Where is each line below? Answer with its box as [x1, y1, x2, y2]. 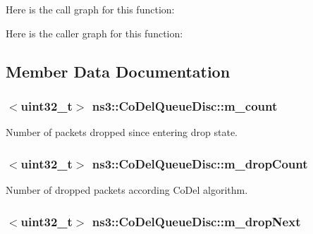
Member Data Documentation [6, 60, 231, 82]
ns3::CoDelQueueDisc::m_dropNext [92, 212, 301, 230]
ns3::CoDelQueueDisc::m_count [92, 97, 278, 114]
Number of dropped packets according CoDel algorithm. [6, 183, 248, 197]
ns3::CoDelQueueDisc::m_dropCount [92, 154, 308, 172]
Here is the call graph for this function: [6, 2, 175, 16]
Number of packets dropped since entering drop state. [6, 125, 238, 140]
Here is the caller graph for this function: [6, 25, 183, 40]
